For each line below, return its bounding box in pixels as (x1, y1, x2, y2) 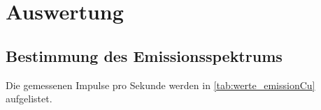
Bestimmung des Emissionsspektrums (6, 45, 283, 66)
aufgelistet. (6, 91, 52, 106)
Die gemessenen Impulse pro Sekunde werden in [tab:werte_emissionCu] (6, 77, 315, 92)
